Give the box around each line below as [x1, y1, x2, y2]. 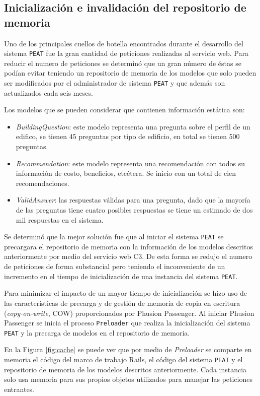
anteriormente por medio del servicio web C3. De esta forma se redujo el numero [4, 251, 252, 261]
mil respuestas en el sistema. [16, 214, 104, 225]
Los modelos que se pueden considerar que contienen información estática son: [4, 104, 245, 115]
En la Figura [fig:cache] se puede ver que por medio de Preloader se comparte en [4, 344, 252, 355]
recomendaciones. [16, 177, 69, 188]
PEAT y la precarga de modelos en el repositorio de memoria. [4, 327, 190, 338]
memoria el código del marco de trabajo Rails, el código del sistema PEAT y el [4, 354, 243, 364]
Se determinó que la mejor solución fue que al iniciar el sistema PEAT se [4, 231, 224, 242]
